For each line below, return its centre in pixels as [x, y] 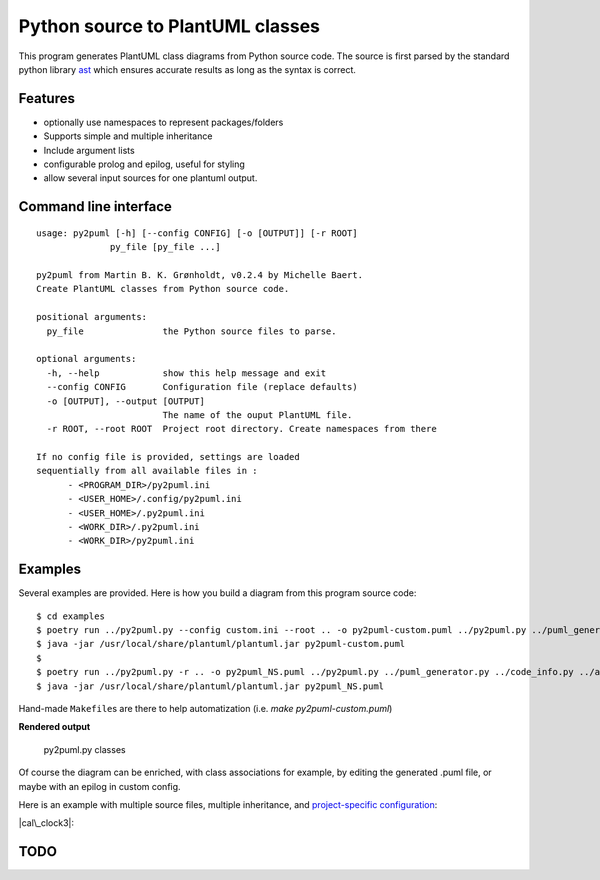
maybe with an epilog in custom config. [99, 786]
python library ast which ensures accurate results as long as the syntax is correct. [187, 69]
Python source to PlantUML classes [169, 26]
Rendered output [54, 727]
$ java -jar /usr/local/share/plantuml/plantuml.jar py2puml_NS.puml [210, 686]
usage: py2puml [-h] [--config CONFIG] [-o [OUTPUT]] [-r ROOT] [197, 233]
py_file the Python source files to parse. [191, 331]
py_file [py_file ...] [166, 247]
